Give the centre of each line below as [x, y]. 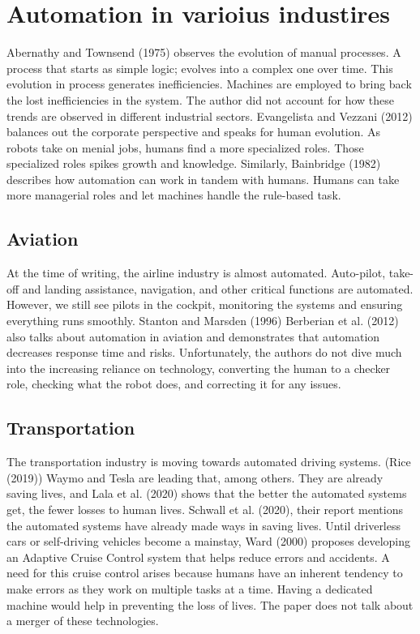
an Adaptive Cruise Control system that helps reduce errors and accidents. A [198, 557]
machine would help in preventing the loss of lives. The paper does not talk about [210, 604]
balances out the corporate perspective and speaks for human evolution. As [193, 132]
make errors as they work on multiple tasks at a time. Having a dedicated [190, 588]
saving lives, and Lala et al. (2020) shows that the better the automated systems [207, 493]
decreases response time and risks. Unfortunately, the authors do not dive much [204, 352]
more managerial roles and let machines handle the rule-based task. [174, 195]
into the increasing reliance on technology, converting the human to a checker [199, 368]
